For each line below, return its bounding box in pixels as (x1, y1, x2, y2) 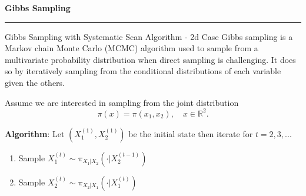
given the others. (5, 76, 65, 88)
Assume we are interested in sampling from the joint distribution (5, 96, 239, 108)
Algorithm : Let (5, 127, 65, 139)
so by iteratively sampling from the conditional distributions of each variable (5, 65, 281, 77)
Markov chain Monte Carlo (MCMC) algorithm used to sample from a (5, 42, 258, 54)
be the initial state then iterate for (128, 127, 253, 139)
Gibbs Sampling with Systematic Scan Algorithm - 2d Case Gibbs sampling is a (5, 30, 293, 42)
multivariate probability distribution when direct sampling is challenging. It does (5, 53, 296, 65)
